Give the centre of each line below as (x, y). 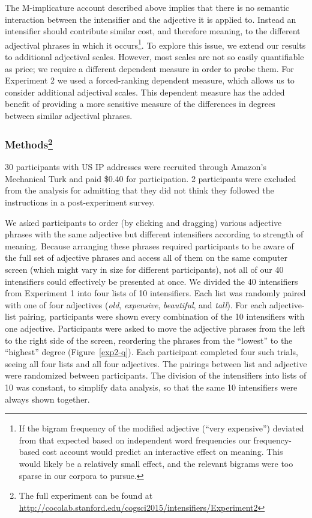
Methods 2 (29, 143)
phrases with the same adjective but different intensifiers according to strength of (154, 234)
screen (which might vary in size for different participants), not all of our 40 (144, 270)
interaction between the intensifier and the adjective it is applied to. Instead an (151, 19)
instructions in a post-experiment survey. (80, 202)
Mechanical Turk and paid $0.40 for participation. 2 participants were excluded (151, 178)
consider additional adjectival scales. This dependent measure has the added (145, 92)
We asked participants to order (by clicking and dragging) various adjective (143, 222)
